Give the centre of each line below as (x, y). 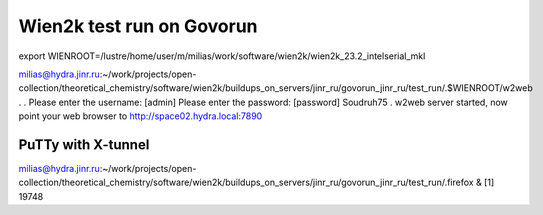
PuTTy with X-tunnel (84, 144)
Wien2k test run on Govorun (138, 26)
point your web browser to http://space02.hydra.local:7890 (140, 116)
